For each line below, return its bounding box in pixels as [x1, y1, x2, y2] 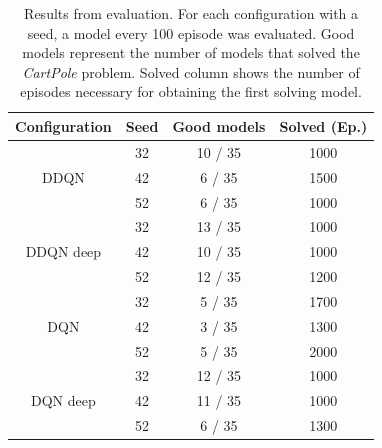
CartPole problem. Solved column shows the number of [22, 61, 360, 82]
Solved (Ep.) [279, 115, 368, 136]
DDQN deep [25, 241, 102, 262]
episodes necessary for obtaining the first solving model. [20, 81, 362, 102]
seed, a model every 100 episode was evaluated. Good [27, 22, 355, 43]
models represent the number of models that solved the [22, 42, 360, 63]
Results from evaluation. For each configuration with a [24, 3, 359, 23]
